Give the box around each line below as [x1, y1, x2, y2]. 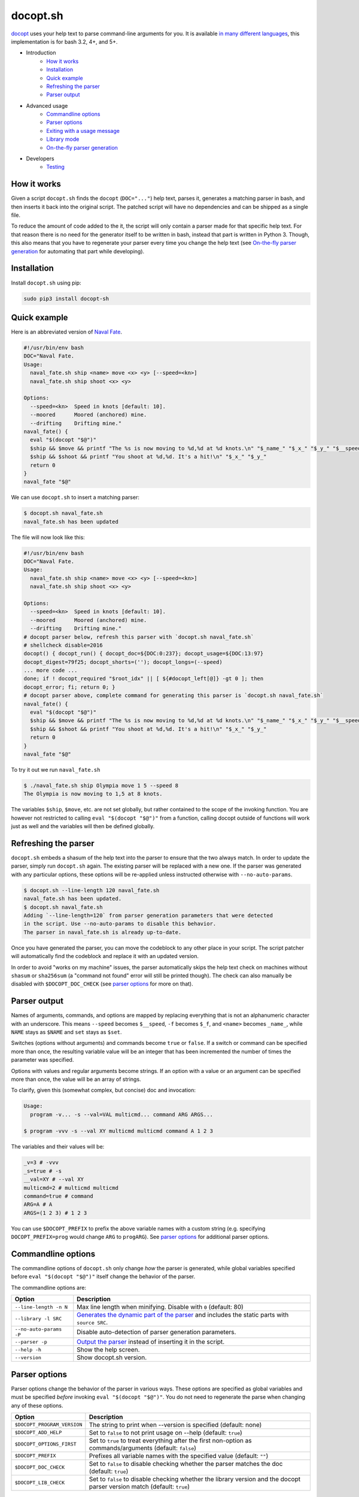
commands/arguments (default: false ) [89, 1444, 197, 1452]
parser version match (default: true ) [89, 1482, 190, 1490]
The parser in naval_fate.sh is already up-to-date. [23, 929, 182, 935]
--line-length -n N [14, 1304, 68, 1310]
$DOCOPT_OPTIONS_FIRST [14, 1441, 77, 1447]
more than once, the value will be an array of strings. [11, 1075, 141, 1083]
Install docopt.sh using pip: [11, 279, 81, 286]
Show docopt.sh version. [77, 1353, 147, 1362]
